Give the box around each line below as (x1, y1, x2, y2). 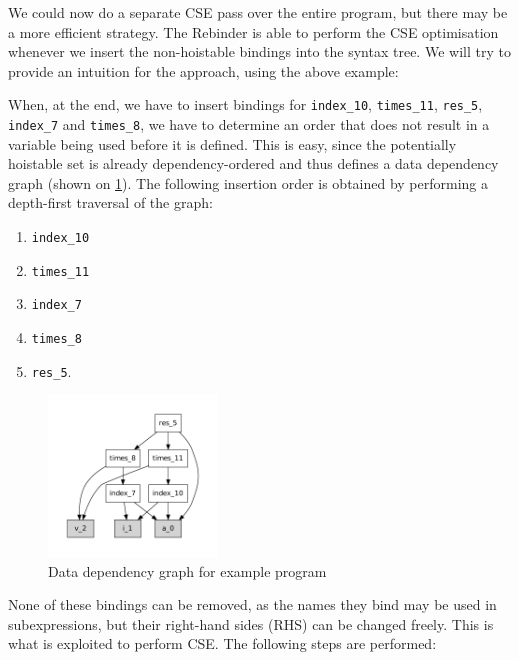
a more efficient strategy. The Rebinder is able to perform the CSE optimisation (8, 21, 499, 42)
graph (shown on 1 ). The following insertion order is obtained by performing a (8, 172, 489, 193)
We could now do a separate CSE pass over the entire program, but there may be (8, 2, 508, 22)
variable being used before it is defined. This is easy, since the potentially (8, 133, 457, 154)
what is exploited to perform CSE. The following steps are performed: (8, 633, 437, 654)
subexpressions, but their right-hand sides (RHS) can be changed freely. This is (8, 613, 494, 634)
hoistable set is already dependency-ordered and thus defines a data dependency (8, 153, 499, 174)
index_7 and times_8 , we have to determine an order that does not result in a (8, 114, 490, 135)
